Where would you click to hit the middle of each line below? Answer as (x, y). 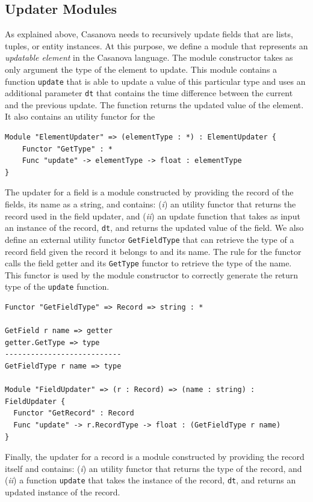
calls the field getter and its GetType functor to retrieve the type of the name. (148, 263)
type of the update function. (57, 286)
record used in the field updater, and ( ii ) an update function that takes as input (153, 216)
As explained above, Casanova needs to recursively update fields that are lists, (149, 34)
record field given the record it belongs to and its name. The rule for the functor (153, 251)
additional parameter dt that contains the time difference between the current (149, 93)
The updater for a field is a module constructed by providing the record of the (149, 192)
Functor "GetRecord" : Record (74, 413)
